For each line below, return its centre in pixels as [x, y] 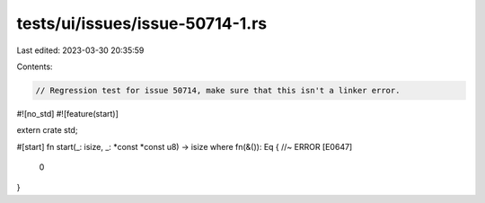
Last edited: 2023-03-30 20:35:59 [80, 50]
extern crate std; [47, 130]
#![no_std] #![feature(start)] [67, 113]
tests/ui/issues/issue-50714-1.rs [142, 23]
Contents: [35, 66]
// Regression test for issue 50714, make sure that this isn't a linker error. [218, 90]
